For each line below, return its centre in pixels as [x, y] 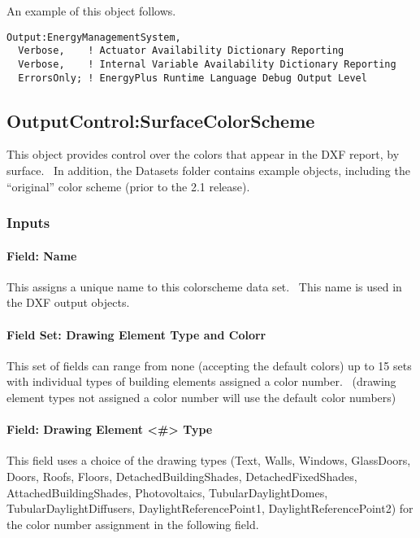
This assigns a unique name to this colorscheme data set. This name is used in [204, 286]
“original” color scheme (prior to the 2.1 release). [128, 186]
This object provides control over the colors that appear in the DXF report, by [203, 154]
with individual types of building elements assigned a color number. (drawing [201, 381]
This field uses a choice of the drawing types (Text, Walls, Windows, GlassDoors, [209, 460]
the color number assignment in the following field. [133, 524]
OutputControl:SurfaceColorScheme [161, 120]
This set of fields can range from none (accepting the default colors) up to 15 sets [209, 365]
